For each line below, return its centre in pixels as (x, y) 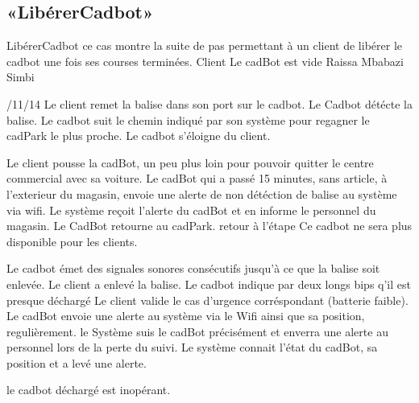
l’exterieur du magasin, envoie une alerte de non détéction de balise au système (202, 193)
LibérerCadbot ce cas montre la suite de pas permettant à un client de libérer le (205, 45)
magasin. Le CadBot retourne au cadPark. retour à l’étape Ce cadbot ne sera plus (209, 226)
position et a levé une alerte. (77, 362)
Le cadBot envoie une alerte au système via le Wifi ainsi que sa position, (186, 316)
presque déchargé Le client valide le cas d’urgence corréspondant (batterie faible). (207, 300)
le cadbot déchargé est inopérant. (89, 390)
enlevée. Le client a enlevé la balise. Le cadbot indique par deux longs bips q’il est (209, 284)
